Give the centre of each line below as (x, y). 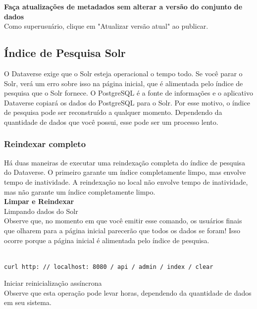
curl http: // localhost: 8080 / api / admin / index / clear (109, 267)
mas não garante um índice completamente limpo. (80, 191)
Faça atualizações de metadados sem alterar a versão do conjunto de (123, 6)
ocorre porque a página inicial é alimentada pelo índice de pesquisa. (107, 240)
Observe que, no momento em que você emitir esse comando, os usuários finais (123, 221)
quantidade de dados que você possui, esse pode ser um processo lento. (111, 122)
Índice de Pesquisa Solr (65, 53)
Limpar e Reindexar (39, 201)
